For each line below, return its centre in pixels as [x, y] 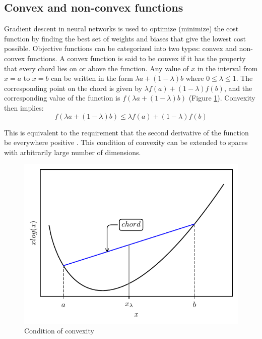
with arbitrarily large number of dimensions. [73, 152]
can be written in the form [92, 78]
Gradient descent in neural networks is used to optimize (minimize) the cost [121, 29]
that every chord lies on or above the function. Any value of [96, 68]
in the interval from [227, 68]
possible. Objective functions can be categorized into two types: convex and [120, 48]
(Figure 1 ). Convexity [222, 98]
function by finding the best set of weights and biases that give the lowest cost [125, 38]
